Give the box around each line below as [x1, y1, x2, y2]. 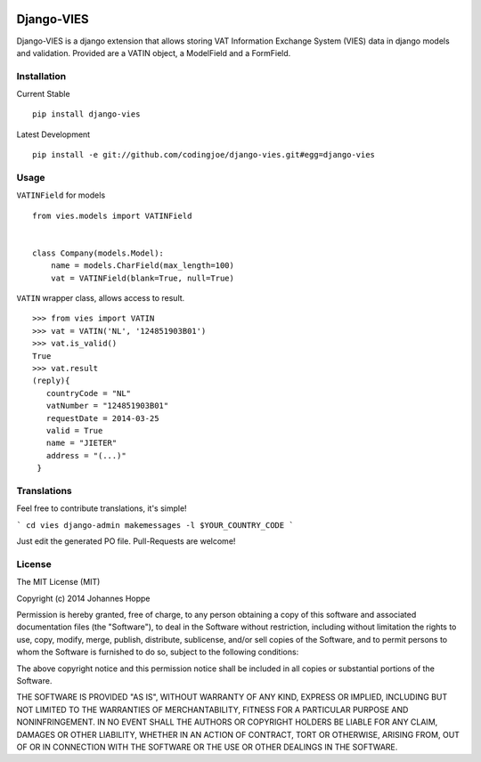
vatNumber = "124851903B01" [45, 401, 169, 411]
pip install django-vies [32, 109, 141, 119]
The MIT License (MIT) [16, 577, 101, 588]
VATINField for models [16, 190, 106, 200]
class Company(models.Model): [32, 247, 165, 258]
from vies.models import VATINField [32, 210, 192, 221]
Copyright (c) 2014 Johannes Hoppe [16, 593, 151, 604]
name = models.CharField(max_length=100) [50, 261, 235, 271]
